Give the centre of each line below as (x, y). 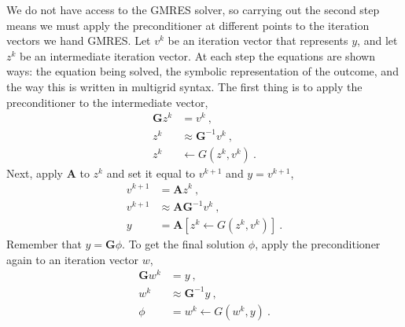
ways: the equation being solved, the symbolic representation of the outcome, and (202, 71)
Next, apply (35, 173)
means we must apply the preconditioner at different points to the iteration (188, 25)
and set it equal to (151, 173)
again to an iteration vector (73, 259)
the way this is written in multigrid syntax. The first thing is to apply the (184, 86)
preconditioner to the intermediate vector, (107, 102)
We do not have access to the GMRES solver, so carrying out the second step (193, 9)
